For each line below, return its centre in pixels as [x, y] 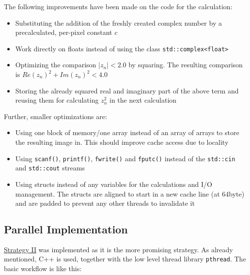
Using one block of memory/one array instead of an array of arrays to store [127, 132]
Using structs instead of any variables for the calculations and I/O [114, 184]
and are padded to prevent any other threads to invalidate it [105, 203]
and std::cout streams [50, 168]
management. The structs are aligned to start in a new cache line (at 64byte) [130, 193]
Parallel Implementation [66, 229]
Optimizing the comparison [56, 65]
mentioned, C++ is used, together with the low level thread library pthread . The [125, 259]
